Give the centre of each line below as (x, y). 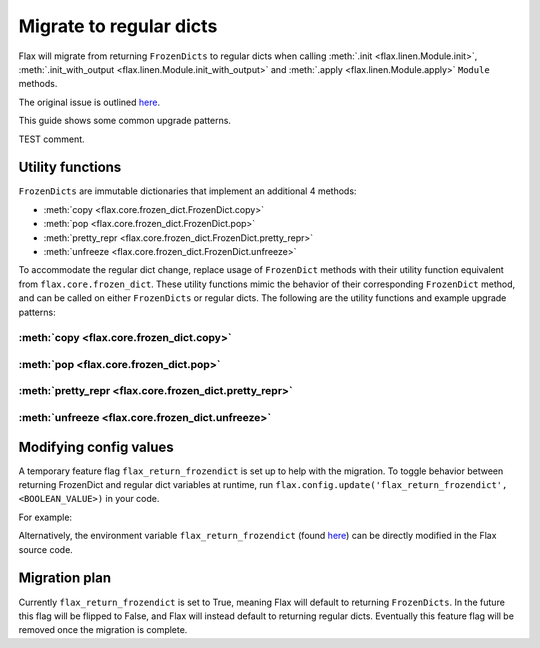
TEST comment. (51, 139)
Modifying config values (96, 446)
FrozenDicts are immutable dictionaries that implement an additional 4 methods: (187, 191)
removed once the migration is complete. (103, 630)
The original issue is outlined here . (89, 102)
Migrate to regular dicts (118, 26)
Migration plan (65, 578)
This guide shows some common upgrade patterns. (125, 121)
